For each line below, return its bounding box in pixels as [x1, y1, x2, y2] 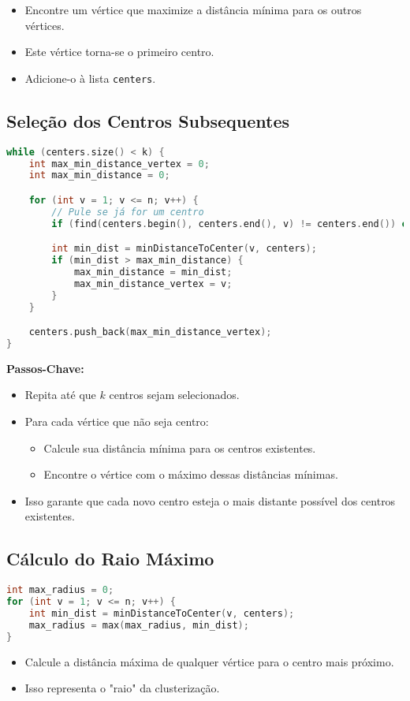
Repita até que [24, 386, 96, 403]
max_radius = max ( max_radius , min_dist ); [28, 619, 249, 631]
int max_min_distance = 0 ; [28, 170, 170, 181]
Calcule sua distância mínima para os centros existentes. [43, 439, 316, 456]
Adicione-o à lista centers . [24, 69, 156, 86]
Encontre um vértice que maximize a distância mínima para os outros [24, 2, 362, 17]
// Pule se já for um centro [51, 206, 204, 218]
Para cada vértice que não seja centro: [24, 413, 209, 430]
